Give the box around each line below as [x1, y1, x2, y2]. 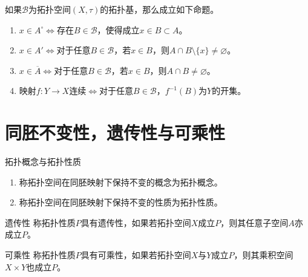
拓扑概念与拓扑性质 [5, 155, 81, 168]
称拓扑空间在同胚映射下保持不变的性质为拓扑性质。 [19, 196, 223, 209]
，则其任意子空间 [220, 216, 289, 229]
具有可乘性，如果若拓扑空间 [80, 249, 191, 261]
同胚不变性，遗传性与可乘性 [5, 120, 226, 145]
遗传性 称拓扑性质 [5, 216, 76, 229]
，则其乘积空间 [234, 249, 293, 261]
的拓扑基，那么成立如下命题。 [100, 3, 219, 15]
